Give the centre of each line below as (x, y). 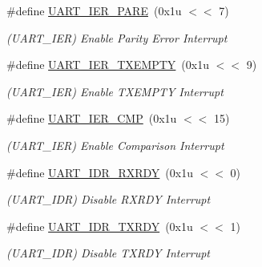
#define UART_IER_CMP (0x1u (92, 118)
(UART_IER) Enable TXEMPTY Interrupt (115, 91)
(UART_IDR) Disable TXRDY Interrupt (108, 253)
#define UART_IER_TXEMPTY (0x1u (108, 65)
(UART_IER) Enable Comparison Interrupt (115, 145)
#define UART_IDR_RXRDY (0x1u (100, 172)
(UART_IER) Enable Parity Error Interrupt (117, 37)
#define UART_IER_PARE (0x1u (94, 10)
